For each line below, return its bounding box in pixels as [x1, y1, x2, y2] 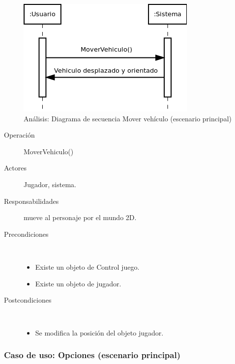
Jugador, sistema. [24, 179, 76, 189]
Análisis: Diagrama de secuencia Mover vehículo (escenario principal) [24, 113, 232, 123]
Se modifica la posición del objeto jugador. [35, 328, 164, 338]
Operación [4, 130, 35, 140]
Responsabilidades [4, 196, 59, 206]
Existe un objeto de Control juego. [35, 261, 140, 272]
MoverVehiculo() [24, 146, 74, 156]
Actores [4, 163, 27, 173]
